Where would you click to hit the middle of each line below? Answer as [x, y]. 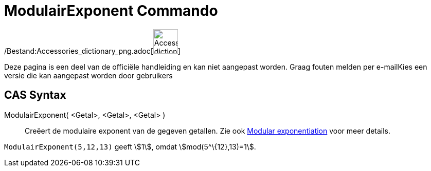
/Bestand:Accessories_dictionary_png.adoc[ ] [92, 51]
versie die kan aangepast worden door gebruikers [88, 75]
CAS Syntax [35, 95]
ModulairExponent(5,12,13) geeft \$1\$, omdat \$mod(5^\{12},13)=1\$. [130, 146]
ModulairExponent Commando [111, 11]
